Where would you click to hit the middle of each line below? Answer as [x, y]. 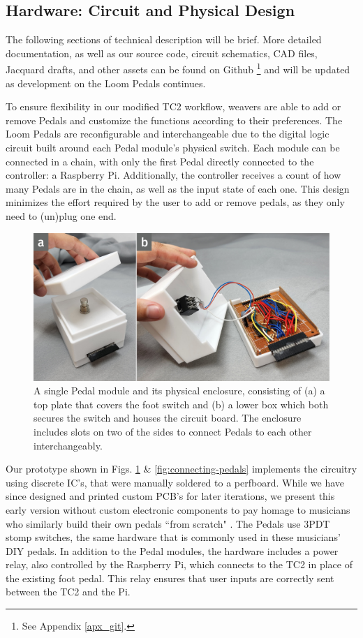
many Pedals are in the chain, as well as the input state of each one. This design [178, 188]
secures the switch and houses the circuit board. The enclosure [168, 418]
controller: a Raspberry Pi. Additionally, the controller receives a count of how [173, 175]
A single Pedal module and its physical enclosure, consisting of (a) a [179, 391]
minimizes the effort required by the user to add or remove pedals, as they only [175, 202]
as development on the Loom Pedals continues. [106, 83]
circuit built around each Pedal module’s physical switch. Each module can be [173, 148]
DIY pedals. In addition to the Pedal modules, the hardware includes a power [172, 550]
